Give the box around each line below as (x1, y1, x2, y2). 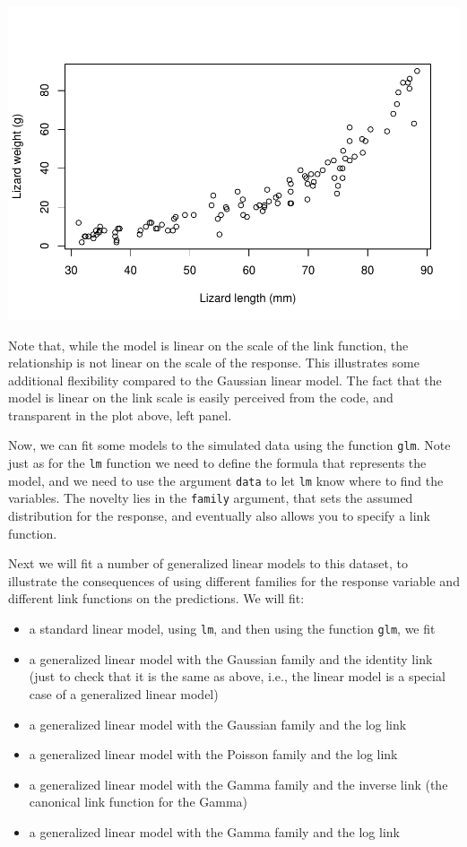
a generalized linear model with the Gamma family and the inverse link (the (29, 774, 448, 793)
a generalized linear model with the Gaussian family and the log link (29, 714, 407, 733)
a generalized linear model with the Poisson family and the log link (29, 745, 398, 764)
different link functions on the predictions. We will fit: (8, 589, 305, 608)
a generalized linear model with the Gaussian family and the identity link (29, 649, 433, 668)
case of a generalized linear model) (29, 684, 219, 703)
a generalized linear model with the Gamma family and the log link (29, 822, 400, 841)
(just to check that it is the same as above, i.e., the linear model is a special (29, 667, 445, 686)
